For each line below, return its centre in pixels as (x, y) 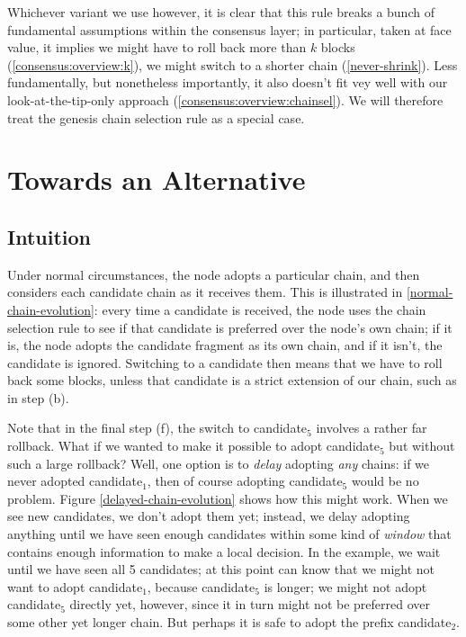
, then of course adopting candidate (245, 481)
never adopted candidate (75, 481)
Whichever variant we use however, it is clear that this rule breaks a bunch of (221, 12)
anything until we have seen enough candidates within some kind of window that (229, 534)
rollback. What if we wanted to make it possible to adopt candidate (193, 446)
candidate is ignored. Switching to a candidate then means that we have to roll (225, 362)
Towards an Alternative (157, 179)
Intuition (49, 236)
